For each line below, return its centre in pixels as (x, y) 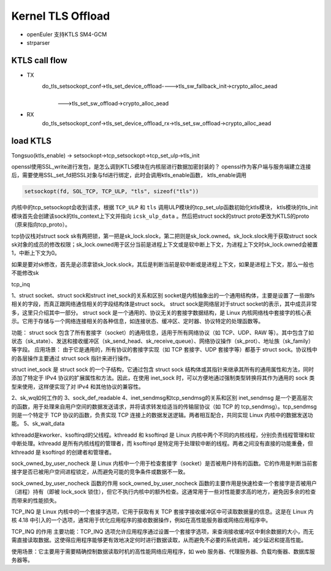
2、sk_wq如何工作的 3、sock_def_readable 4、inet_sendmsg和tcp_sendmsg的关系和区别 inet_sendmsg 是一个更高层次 (162, 398)
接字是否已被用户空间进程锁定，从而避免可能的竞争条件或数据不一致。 (100, 472)
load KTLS (31, 141)
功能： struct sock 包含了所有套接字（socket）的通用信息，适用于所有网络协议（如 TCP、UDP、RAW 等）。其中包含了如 (163, 332)
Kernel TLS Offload (61, 16)
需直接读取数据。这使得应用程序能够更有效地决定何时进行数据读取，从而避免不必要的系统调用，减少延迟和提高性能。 (159, 540)
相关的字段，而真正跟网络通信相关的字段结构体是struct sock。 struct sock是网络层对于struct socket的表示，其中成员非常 (164, 304)
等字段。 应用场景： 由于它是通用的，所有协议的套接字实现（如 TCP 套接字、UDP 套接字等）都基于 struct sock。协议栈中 (165, 350)
